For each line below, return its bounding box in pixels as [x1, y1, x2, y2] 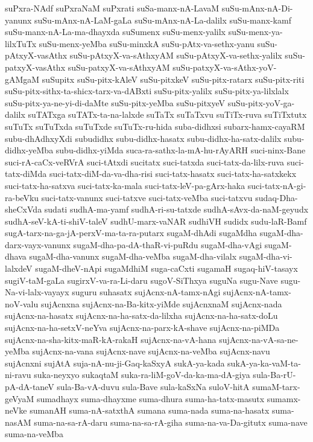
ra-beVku [5, 191, 39, 203]
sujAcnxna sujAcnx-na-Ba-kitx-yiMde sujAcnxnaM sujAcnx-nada [40, 297, 282, 310]
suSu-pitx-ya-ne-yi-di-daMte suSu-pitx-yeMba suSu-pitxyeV [5, 96, 226, 109]
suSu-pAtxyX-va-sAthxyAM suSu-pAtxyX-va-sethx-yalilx [69, 49, 282, 62]
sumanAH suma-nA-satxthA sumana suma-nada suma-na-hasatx [30, 404, 270, 417]
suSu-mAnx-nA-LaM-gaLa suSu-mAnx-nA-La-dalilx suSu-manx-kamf [34, 13, 291, 26]
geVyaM [5, 392, 34, 405]
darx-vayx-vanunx [5, 238, 71, 251]
